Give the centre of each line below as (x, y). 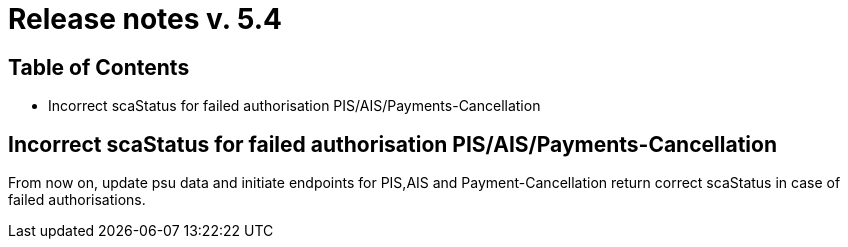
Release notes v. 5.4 (145, 19)
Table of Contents (99, 67)
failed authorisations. (77, 200)
